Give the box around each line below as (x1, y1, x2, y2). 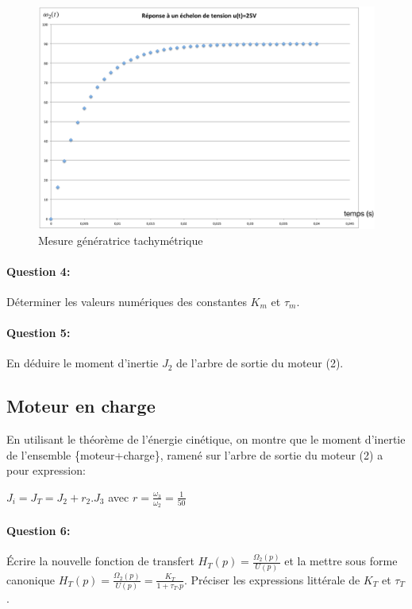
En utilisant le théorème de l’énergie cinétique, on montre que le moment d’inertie (6, 431, 406, 448)
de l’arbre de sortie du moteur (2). (176, 355, 344, 371)
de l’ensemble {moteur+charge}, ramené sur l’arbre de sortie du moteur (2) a (6, 446, 383, 463)
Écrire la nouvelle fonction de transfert (6, 553, 194, 569)
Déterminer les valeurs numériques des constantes (6, 293, 247, 309)
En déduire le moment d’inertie (6, 355, 159, 371)
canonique (6, 571, 56, 588)
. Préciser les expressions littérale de (183, 571, 360, 588)
